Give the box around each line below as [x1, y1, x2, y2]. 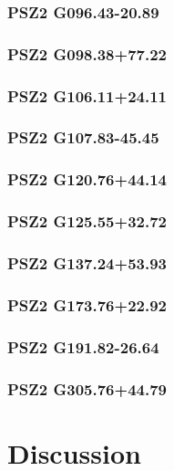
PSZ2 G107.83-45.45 [7, 126, 159, 149]
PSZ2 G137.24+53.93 [7, 251, 167, 274]
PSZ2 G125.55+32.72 [7, 210, 167, 233]
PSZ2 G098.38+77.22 [7, 42, 167, 65]
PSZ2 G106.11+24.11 [7, 84, 167, 107]
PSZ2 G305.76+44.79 [7, 377, 167, 400]
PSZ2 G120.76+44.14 [7, 168, 167, 191]
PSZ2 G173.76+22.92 [7, 293, 167, 316]
